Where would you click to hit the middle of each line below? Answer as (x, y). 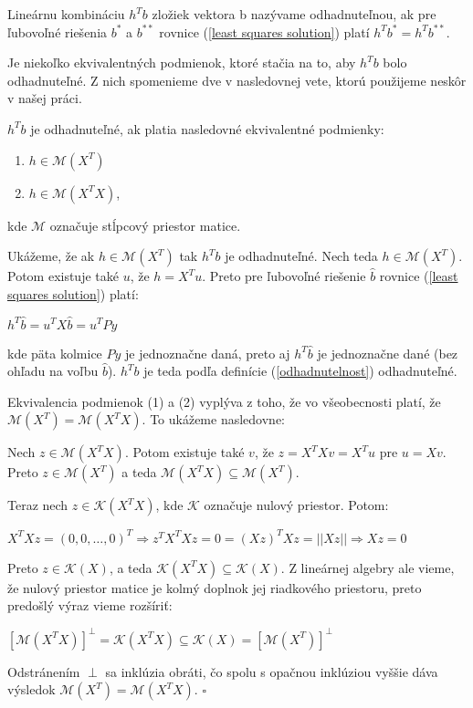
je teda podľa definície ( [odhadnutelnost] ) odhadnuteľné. (300, 371)
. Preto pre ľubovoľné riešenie (284, 276)
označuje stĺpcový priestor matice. (145, 225)
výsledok (32, 689)
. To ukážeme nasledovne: (213, 419)
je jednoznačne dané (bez (388, 353)
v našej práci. (45, 98)
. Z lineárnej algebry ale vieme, (368, 567)
